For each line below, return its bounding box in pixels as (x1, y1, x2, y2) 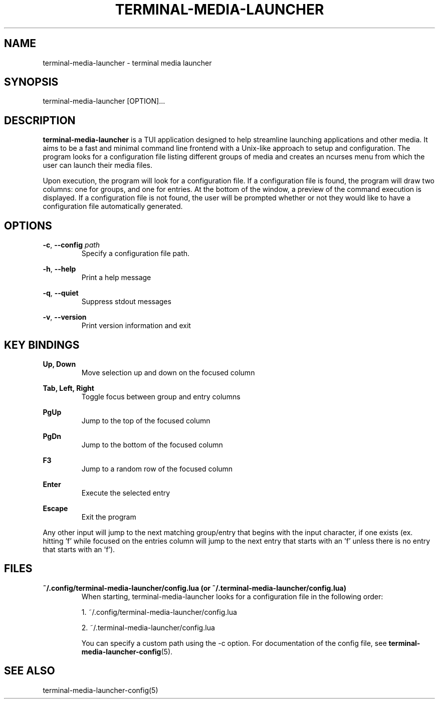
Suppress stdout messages (81, 297, 171, 306)
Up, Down (43, 359, 76, 368)
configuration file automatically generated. (43, 202, 183, 211)
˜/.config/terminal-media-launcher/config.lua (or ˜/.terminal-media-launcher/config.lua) (43, 583, 346, 592)
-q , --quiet (43, 289, 79, 298)
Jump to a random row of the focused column (81, 464, 233, 473)
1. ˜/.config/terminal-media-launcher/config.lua (81, 607, 237, 616)
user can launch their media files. (43, 161, 153, 170)
